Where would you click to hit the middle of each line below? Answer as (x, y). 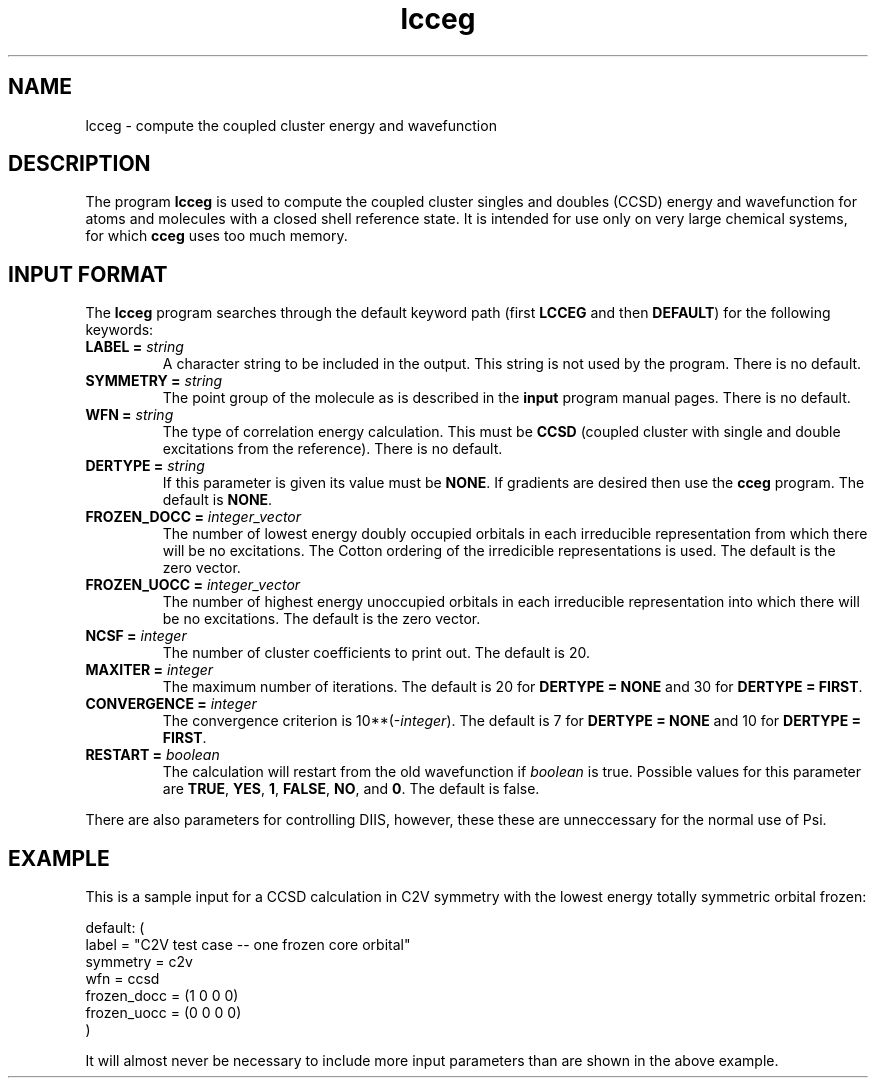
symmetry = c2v (139, 962)
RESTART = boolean (152, 755)
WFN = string (129, 415)
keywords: (119, 330)
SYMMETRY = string (154, 381)
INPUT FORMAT (88, 274)
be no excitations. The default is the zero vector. (321, 619)
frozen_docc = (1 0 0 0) (162, 996)
